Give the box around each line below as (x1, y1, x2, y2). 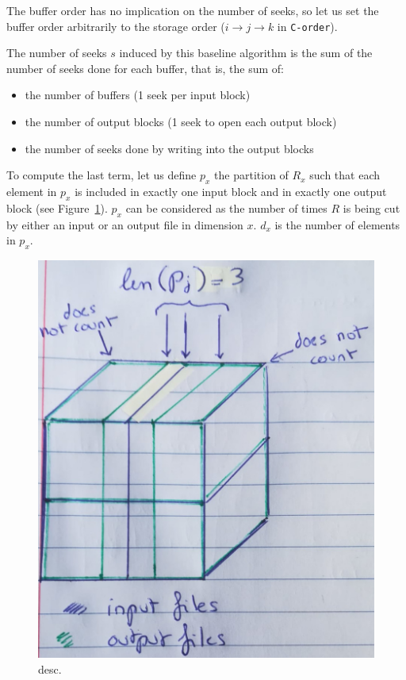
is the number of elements (274, 216, 400, 232)
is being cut (343, 199, 400, 216)
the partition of (214, 167, 289, 183)
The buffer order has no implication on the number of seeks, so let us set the (6, 2, 379, 18)
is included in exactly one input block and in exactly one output (75, 183, 387, 200)
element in (6, 183, 57, 200)
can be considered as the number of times (125, 199, 327, 216)
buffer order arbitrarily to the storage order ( (6, 17, 225, 34)
